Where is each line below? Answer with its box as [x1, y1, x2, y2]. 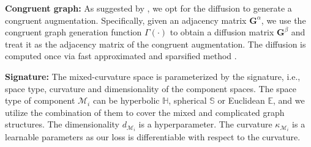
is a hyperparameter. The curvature [138, 118, 272, 131]
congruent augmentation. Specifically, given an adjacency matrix [5, 13, 247, 26]
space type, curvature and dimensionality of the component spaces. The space [5, 82, 297, 95]
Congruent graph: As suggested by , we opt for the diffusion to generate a [5, 2, 292, 14]
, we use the [261, 13, 306, 26]
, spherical [168, 94, 207, 107]
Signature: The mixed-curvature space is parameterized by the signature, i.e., [5, 70, 301, 82]
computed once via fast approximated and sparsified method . [5, 49, 237, 62]
